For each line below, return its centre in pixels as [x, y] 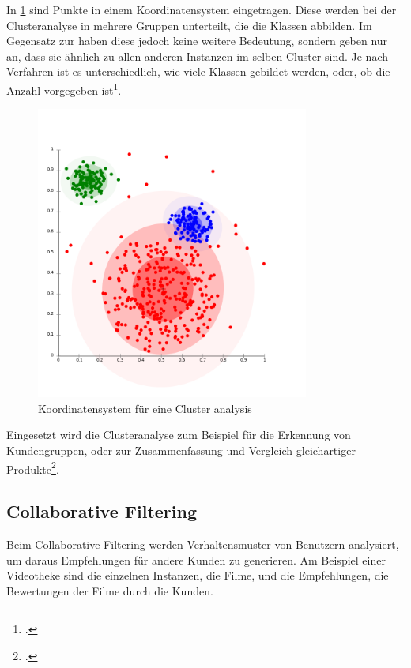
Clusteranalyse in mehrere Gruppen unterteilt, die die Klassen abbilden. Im [189, 25]
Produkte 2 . [33, 467]
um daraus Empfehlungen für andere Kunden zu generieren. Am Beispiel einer [196, 559]
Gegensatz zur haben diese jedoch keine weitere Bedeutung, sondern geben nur [197, 41]
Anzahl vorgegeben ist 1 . [64, 88]
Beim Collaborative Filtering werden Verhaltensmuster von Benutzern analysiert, [203, 544]
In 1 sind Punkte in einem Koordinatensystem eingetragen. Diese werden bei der [202, 9]
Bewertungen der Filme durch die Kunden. [110, 590]
